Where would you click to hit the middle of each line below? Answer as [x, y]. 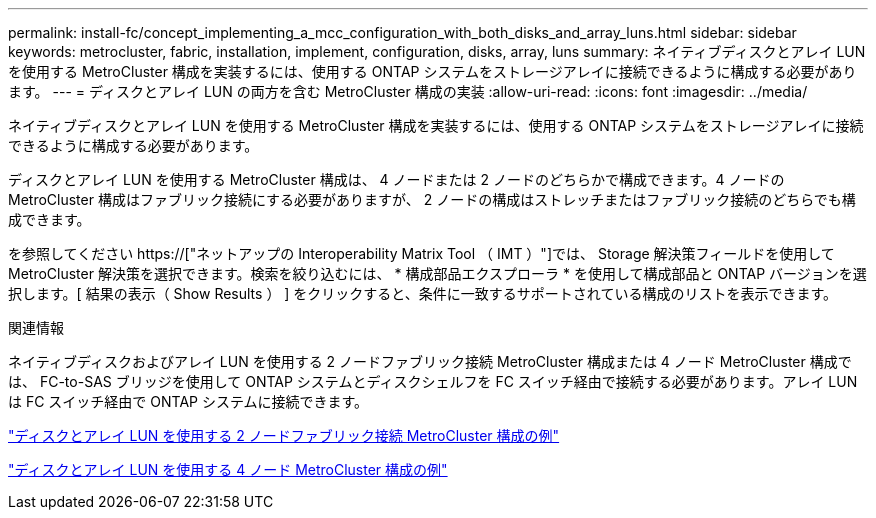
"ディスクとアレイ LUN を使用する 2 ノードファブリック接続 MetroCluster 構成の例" [284, 435]
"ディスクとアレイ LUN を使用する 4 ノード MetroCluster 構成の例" [228, 469]
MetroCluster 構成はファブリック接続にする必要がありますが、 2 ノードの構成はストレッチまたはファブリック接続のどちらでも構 [432, 199]
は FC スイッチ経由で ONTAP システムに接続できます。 [188, 401]
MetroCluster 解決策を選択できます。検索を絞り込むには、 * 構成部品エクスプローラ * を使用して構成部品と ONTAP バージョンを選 [437, 273]
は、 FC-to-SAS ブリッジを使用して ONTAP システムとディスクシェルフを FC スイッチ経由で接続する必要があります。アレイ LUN [433, 381]
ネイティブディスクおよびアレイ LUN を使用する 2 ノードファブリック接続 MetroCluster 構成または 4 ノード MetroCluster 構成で [430, 361]
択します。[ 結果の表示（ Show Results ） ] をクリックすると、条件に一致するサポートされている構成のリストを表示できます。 [422, 293]
